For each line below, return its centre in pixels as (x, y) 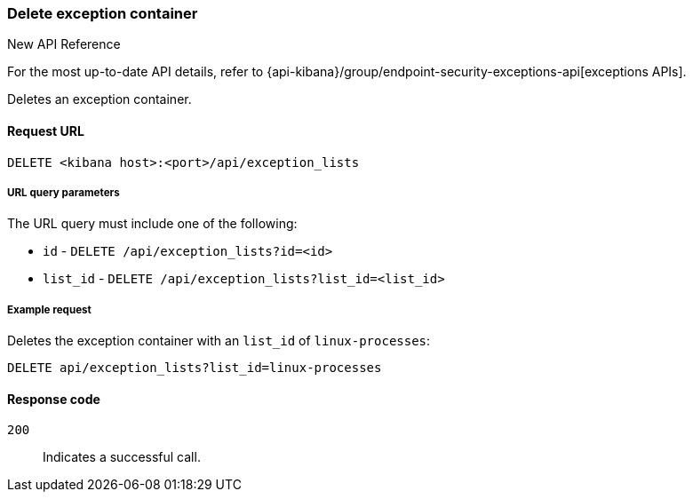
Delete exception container (103, 13)
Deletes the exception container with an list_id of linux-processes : (219, 341)
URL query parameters (64, 192)
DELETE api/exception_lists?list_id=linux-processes (195, 368)
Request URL (46, 131)
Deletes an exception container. (100, 99)
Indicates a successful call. (122, 457)
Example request (49, 309)
